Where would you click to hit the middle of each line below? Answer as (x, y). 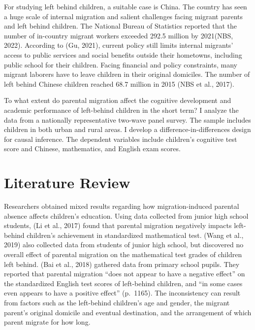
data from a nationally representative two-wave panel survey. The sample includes (127, 119)
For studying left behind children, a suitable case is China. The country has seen (126, 6)
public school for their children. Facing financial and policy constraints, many (121, 64)
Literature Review (67, 182)
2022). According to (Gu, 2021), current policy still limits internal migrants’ (119, 45)
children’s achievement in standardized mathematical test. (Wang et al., (135, 235)
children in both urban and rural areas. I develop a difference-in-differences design (127, 129)
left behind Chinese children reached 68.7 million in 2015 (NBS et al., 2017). (119, 83)
